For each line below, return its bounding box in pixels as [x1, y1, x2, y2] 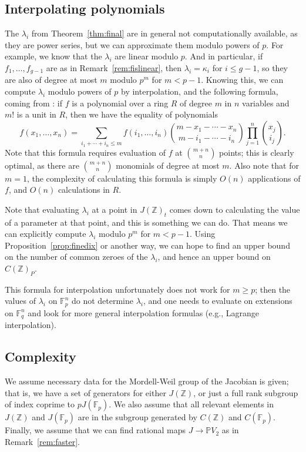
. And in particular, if [184, 50, 263, 62]
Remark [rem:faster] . [5, 435, 80, 447]
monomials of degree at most [116, 159, 220, 171]
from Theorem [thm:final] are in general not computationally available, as [31, 27, 298, 39]
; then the [255, 283, 291, 295]
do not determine [71, 294, 134, 307]
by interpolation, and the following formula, [121, 85, 278, 98]
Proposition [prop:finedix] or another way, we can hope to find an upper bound [5, 239, 290, 251]
